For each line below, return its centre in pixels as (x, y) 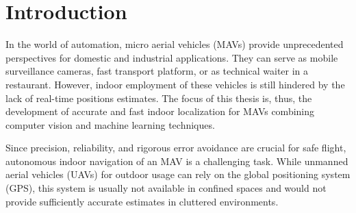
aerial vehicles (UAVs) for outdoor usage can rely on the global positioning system (178, 174)
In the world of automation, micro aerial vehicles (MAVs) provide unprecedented (175, 44)
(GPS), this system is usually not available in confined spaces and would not (166, 188)
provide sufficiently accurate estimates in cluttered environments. (142, 201)
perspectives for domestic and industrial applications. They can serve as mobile (172, 57)
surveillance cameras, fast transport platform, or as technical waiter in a (157, 71)
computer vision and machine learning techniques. (110, 124)
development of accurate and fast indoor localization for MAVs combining (160, 111)
